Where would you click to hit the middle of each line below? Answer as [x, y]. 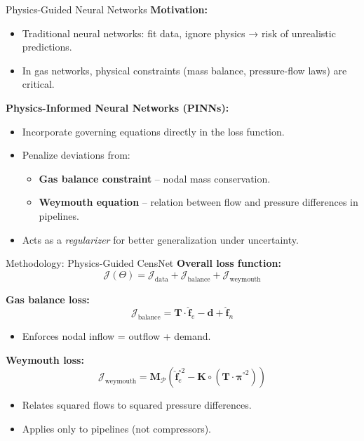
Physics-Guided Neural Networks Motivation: [107, 9]
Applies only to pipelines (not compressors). [116, 428]
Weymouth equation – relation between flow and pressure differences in [198, 202]
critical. [38, 84]
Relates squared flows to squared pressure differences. [137, 405]
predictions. [47, 47]
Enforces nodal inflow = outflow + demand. [116, 336]
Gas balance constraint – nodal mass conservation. [155, 178]
